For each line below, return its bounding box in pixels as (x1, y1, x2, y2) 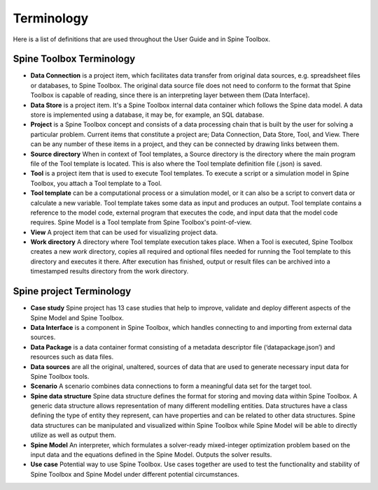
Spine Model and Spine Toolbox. (30, 313, 124, 322)
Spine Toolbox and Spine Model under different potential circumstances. (30, 470, 239, 478)
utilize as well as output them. (30, 431, 117, 440)
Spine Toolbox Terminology (13, 53, 136, 65)
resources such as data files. (30, 353, 114, 361)
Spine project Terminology (13, 285, 132, 297)
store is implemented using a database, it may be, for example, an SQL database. (30, 110, 265, 119)
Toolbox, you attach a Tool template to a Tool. (30, 179, 162, 187)
